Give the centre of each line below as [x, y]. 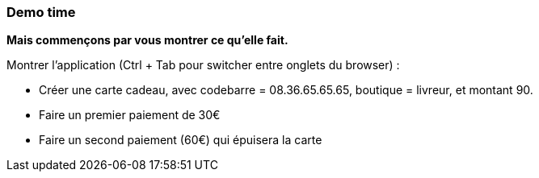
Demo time [41, 12]
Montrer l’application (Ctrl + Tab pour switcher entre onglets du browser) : [203, 65]
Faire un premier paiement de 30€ [130, 115]
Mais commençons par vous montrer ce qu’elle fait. [147, 40]
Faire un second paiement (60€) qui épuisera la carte [181, 140]
